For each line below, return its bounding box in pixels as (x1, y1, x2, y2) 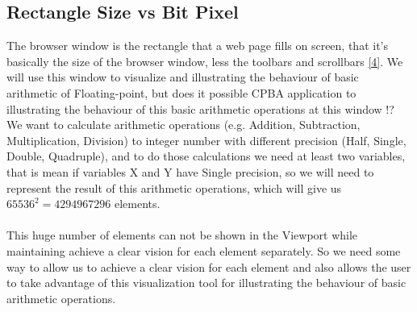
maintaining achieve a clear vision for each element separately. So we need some (6, 242, 401, 259)
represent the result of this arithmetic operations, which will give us (6, 179, 342, 196)
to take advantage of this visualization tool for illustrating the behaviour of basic (6, 274, 407, 291)
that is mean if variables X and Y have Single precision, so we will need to (6, 163, 374, 180)
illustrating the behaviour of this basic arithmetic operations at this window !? (6, 100, 394, 117)
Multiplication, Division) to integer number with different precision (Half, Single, (6, 131, 407, 148)
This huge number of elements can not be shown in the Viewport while (6, 227, 358, 243)
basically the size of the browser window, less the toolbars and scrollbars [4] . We (6, 52, 403, 69)
